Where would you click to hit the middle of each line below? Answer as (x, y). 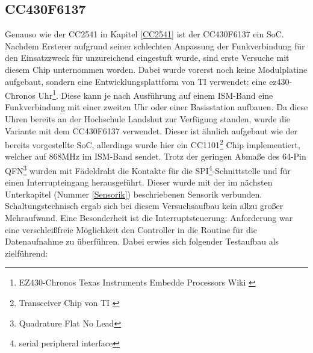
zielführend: (26, 253)
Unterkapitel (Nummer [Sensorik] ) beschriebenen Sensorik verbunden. (134, 194)
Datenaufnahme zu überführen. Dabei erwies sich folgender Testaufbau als (142, 241)
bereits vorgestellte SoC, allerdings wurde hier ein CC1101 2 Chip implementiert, (153, 144)
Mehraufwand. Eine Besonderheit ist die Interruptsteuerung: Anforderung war (149, 218)
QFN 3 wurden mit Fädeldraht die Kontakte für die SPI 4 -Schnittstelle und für (148, 170)
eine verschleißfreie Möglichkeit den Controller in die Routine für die (131, 229)
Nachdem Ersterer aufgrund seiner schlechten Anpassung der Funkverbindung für (155, 45)
